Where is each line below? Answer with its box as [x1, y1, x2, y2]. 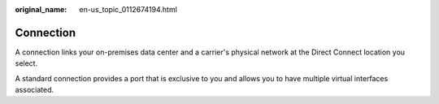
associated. [15, 85, 54, 95]
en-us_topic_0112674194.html [79, 5, 178, 14]
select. [15, 58, 38, 68]
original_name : [15, 5, 67, 14]
